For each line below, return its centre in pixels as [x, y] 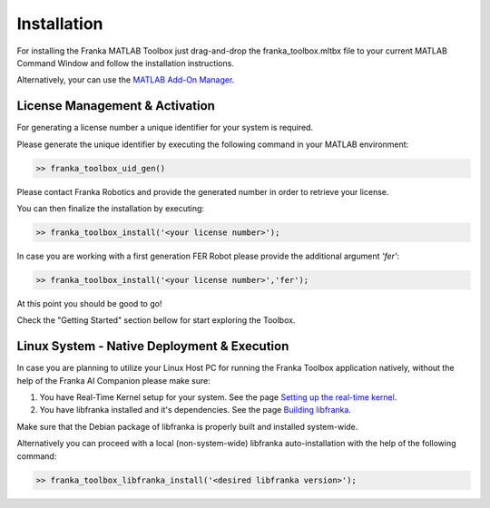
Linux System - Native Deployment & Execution [153, 346]
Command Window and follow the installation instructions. [126, 63]
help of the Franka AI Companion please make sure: [113, 380]
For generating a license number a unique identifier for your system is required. [165, 128]
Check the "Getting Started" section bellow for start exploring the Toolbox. [156, 320]
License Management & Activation [116, 106]
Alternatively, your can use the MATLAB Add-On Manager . [126, 80]
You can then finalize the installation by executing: [110, 208]
